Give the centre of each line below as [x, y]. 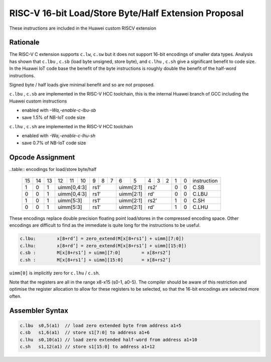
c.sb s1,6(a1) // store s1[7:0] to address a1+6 [85, 333]
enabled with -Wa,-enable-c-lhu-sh [58, 136]
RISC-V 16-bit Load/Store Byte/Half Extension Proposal [126, 13]
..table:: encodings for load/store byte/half [53, 169]
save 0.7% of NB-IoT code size [54, 143]
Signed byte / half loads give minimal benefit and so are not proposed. [82, 85]
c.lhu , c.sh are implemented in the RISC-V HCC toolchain [71, 126]
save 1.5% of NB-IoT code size [53, 117]
